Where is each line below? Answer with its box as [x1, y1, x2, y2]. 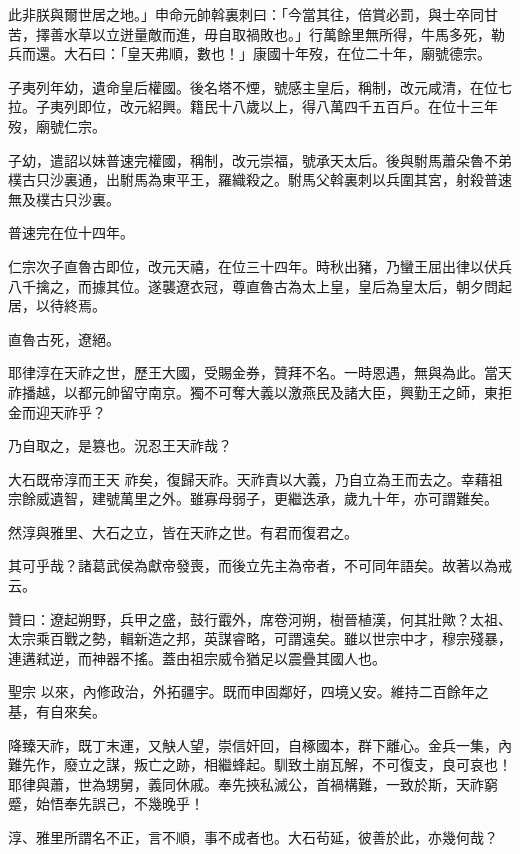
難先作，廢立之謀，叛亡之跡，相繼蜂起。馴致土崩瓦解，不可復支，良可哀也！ [8, 754, 512, 775]
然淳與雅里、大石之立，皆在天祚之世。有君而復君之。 [8, 521, 358, 542]
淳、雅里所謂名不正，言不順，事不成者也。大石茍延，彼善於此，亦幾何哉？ [8, 827, 498, 847]
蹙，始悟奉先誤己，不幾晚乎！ [8, 793, 204, 814]
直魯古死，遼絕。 [8, 328, 120, 349]
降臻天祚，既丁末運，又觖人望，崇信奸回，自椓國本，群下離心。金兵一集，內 [8, 734, 512, 755]
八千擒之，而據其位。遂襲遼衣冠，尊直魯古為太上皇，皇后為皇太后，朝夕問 [8, 275, 498, 296]
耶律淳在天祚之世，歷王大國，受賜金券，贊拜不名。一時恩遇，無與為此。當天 [8, 362, 512, 383]
